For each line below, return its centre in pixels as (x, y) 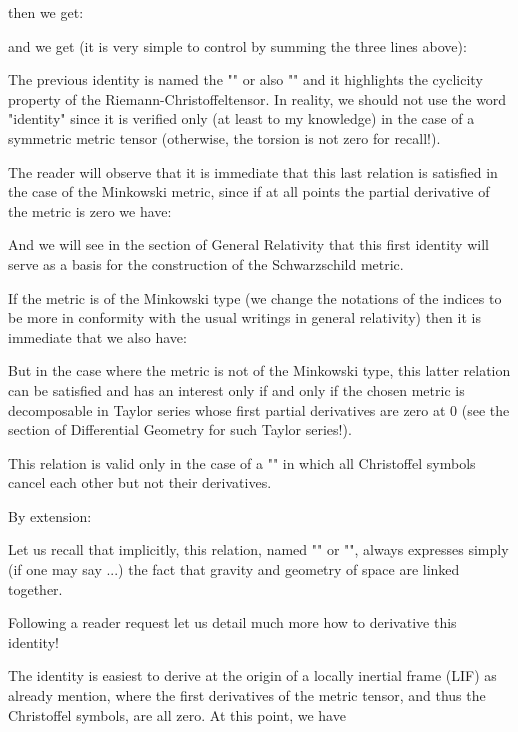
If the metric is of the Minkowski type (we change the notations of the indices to (255, 297)
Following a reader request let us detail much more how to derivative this (232, 622)
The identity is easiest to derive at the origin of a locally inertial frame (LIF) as (252, 675)
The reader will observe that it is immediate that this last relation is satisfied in (253, 171)
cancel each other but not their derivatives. (140, 482)
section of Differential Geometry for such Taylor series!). (180, 429)
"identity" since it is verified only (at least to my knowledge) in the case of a (241, 118)
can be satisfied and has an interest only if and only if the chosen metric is (236, 389)
